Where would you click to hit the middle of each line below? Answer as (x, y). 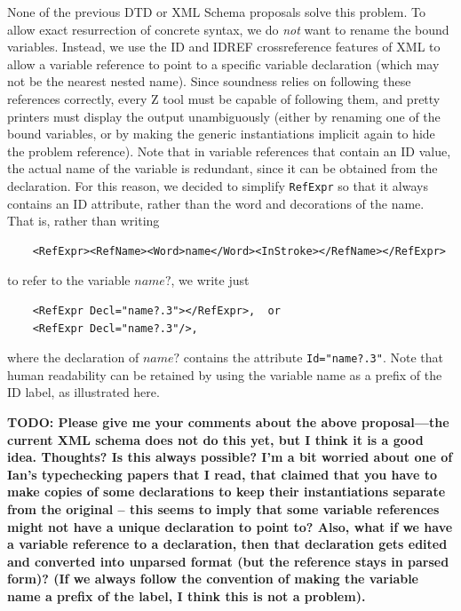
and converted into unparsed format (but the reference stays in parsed (228, 561)
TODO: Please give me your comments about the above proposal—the (228, 422)
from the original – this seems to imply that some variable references (223, 508)
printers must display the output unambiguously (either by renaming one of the (224, 116)
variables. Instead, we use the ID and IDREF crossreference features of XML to (224, 47)
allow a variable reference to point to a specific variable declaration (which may (223, 63)
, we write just (210, 280)
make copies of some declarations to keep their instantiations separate (227, 492)
